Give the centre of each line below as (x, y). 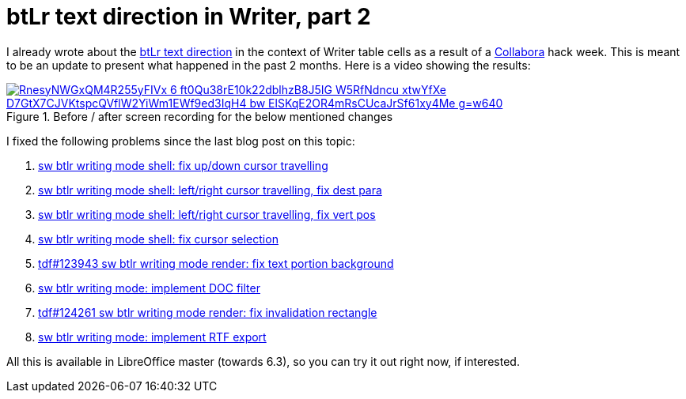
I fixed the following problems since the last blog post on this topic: (181, 141)
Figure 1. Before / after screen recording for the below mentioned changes (200, 116)
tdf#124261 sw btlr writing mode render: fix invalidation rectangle (208, 312)
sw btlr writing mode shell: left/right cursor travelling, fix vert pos (207, 214)
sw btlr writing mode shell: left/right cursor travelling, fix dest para (210, 190)
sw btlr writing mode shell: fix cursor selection (158, 239)
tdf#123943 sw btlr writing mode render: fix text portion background (216, 263)
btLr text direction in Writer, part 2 (189, 17)
